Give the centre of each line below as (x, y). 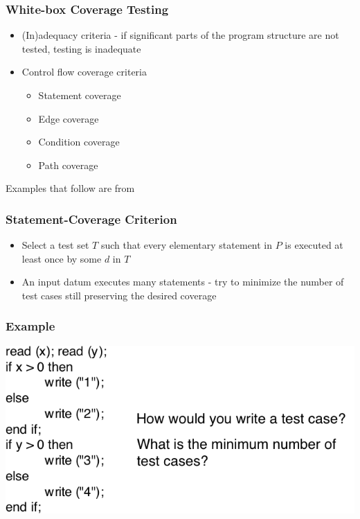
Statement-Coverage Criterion (91, 219)
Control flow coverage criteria (84, 72)
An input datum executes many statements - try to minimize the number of (183, 282)
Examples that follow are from (70, 188)
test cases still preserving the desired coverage (119, 295)
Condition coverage (79, 142)
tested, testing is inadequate (81, 48)
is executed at (314, 245)
